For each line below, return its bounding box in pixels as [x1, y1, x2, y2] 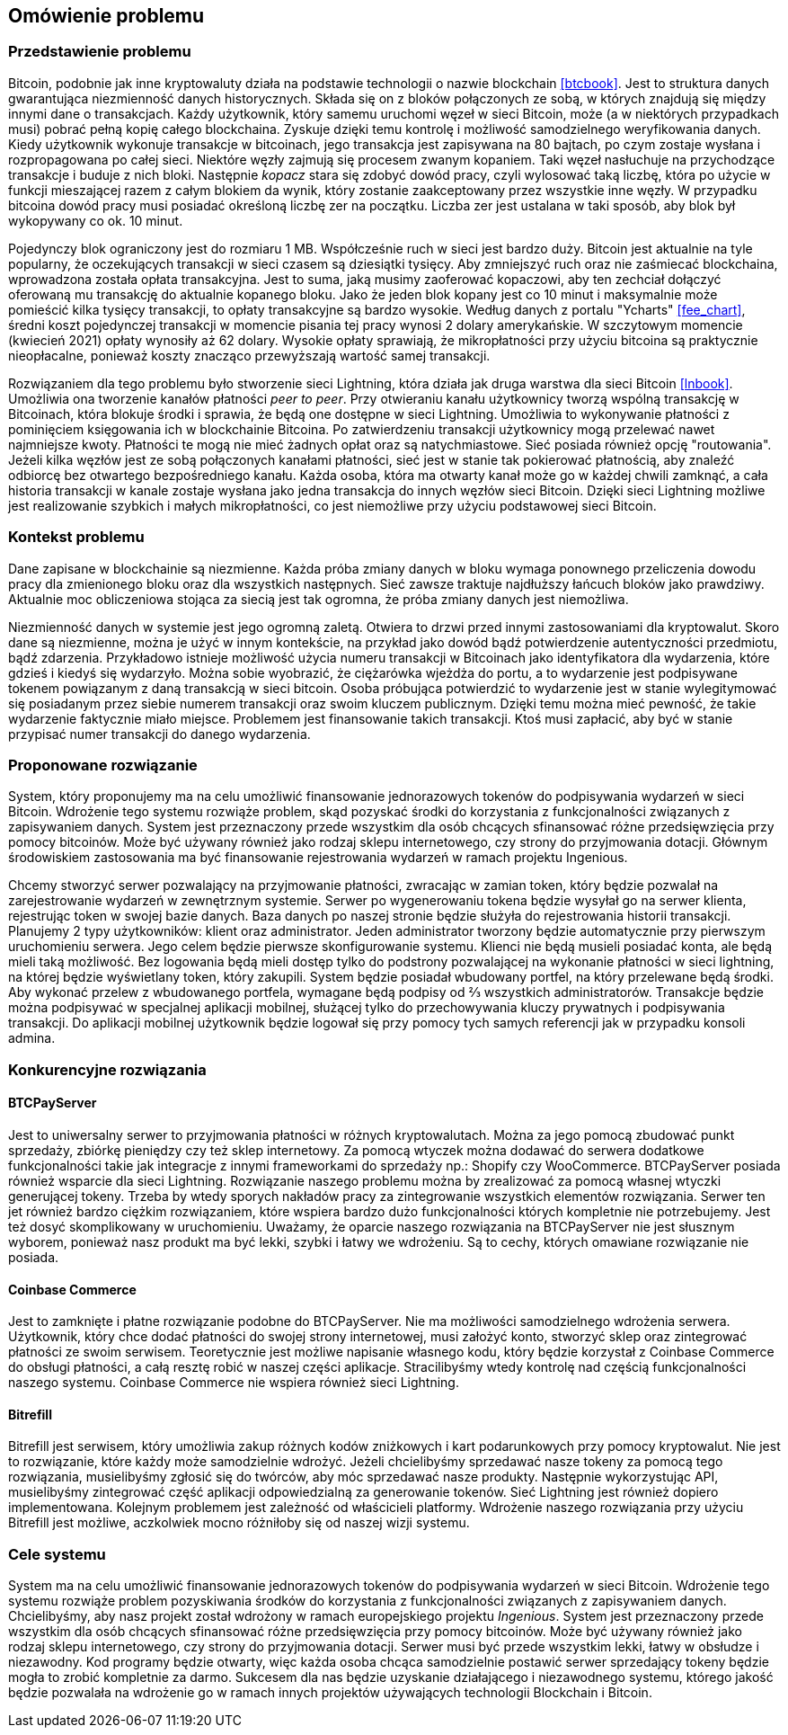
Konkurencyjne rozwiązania [8, 1060, 207, 1079]
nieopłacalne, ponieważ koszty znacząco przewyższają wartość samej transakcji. [8, 347, 491, 363]
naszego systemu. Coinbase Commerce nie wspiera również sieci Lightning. [8, 1375, 459, 1391]
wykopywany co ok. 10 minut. [8, 212, 183, 228]
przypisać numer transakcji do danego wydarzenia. [8, 725, 311, 742]
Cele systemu [8, 1544, 106, 1563]
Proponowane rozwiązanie [8, 755, 198, 774]
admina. [8, 1030, 56, 1046]
